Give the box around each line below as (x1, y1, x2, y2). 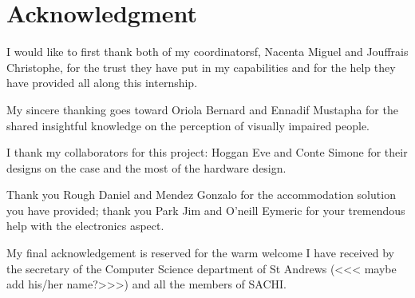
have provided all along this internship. (6, 74, 198, 91)
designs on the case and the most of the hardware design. (6, 159, 287, 176)
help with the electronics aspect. (6, 217, 164, 234)
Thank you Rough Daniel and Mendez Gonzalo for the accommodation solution (6, 186, 396, 203)
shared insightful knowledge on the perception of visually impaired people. (6, 117, 370, 133)
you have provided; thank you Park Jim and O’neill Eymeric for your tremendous (6, 201, 405, 218)
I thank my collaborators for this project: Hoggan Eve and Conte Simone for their (6, 144, 408, 161)
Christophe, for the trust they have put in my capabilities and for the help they (6, 58, 396, 75)
